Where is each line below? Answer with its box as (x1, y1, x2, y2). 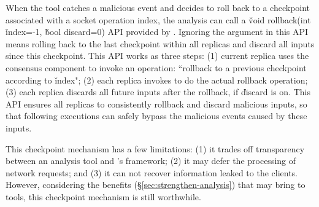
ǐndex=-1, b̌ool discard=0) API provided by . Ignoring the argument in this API (6, 25, 309, 38)
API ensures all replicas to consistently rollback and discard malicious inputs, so (6, 97, 307, 110)
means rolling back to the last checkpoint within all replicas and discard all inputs (6, 37, 315, 50)
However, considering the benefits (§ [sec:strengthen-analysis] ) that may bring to (6, 178, 306, 191)
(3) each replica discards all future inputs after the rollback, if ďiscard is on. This (6, 85, 310, 98)
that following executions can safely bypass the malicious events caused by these (6, 109, 307, 122)
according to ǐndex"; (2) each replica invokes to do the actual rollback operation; (6, 73, 308, 86)
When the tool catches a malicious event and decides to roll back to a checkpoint (6, 1, 310, 14)
